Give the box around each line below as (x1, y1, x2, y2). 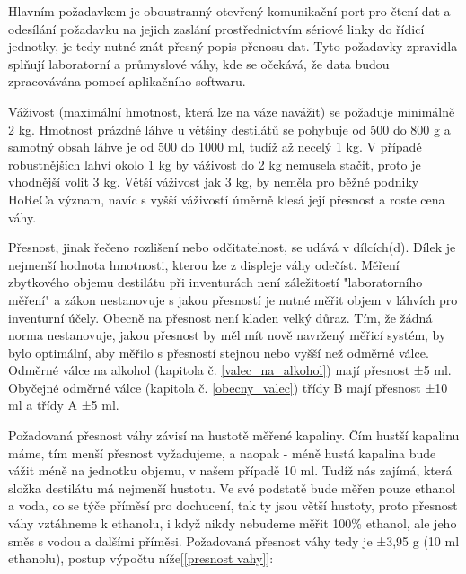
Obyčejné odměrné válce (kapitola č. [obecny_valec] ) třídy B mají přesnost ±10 (8, 378, 448, 396)
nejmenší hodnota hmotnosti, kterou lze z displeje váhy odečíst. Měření (8, 255, 400, 274)
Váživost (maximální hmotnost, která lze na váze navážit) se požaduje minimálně (8, 101, 455, 120)
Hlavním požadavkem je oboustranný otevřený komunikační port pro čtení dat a (8, 2, 451, 20)
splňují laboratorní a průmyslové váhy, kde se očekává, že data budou (8, 54, 390, 73)
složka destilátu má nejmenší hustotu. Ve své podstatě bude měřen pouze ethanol (8, 478, 456, 497)
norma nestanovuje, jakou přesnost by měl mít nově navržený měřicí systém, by (8, 326, 446, 344)
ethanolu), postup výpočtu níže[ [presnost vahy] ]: (8, 549, 274, 568)
